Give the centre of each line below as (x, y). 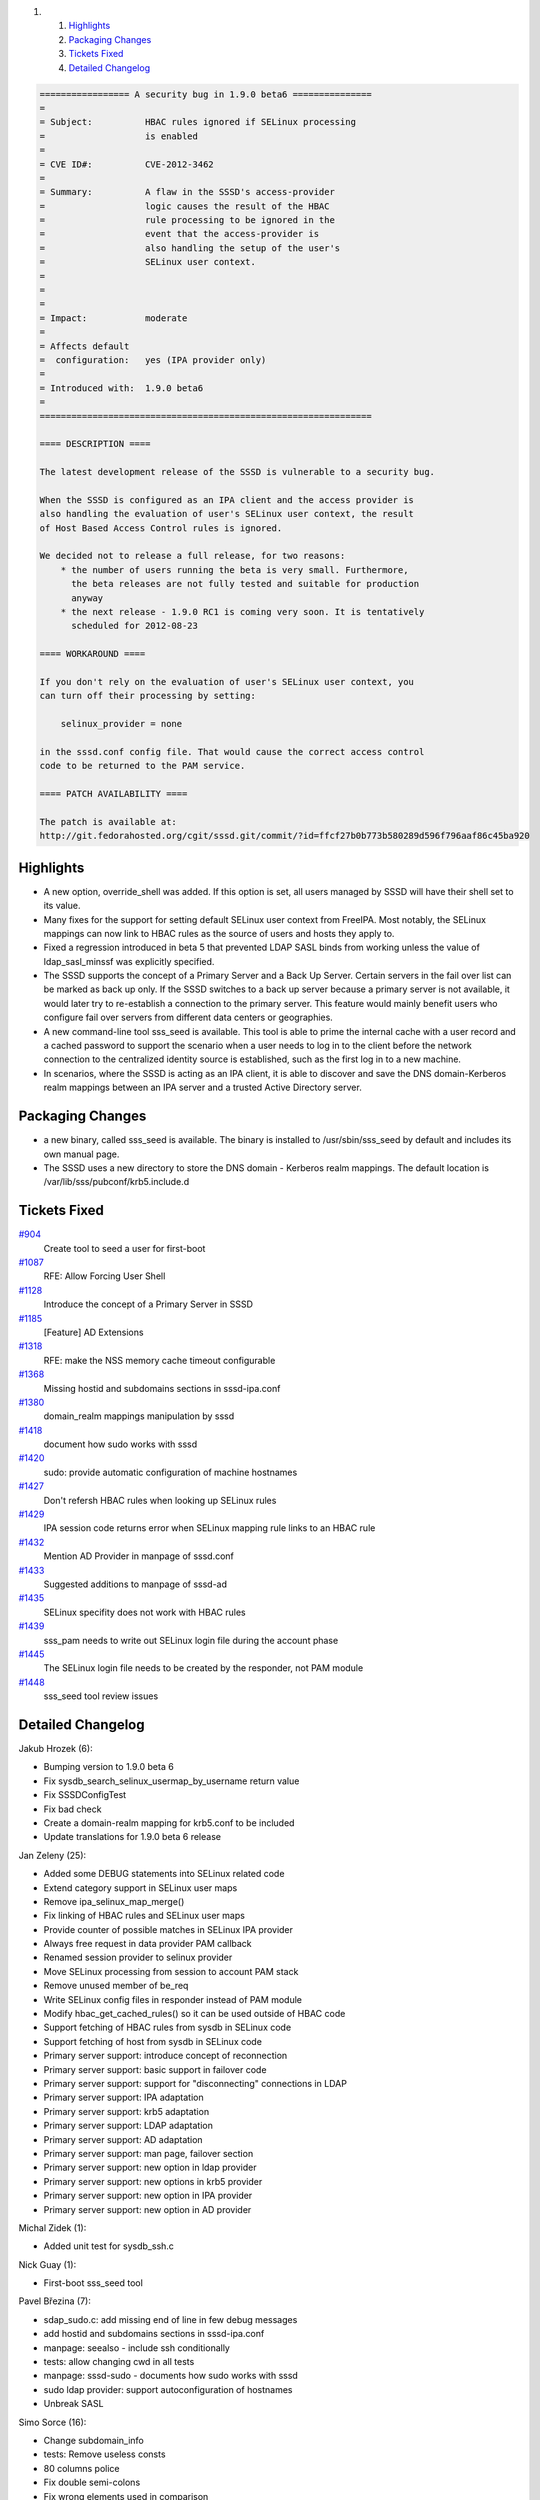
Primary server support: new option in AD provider (147, 2209)
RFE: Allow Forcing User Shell (104, 1276)
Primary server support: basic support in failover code (155, 2069)
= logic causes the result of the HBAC (184, 206)
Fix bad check (72, 1809)
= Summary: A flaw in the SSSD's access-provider (187, 192)
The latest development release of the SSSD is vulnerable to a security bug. (237, 472)
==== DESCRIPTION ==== (95, 444)
